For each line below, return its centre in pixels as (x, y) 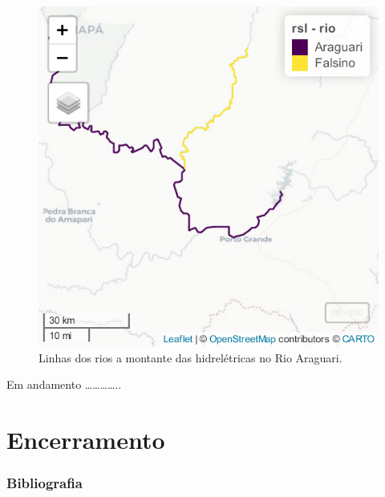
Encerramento (86, 439)
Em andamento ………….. (64, 384)
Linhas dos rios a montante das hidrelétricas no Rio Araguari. (190, 357)
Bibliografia (45, 483)
